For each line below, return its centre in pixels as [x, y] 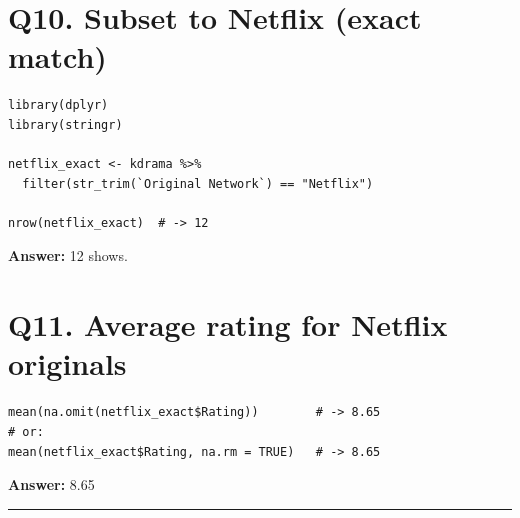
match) [57, 56]
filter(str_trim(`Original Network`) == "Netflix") [198, 183]
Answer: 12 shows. [68, 255]
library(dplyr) [58, 105]
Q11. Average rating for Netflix [228, 324]
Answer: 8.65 [51, 484]
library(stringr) [65, 124]
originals [67, 363]
